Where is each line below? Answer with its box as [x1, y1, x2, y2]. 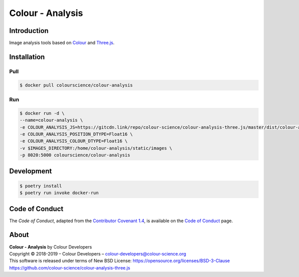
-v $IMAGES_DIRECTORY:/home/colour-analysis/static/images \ [19, 145, 172, 151]
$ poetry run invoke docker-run [19, 190, 99, 196]
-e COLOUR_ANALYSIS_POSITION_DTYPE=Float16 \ [19, 131, 133, 137]
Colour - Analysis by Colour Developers [9, 244, 92, 250]
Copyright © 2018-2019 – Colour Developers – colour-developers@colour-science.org [9, 251, 186, 257]
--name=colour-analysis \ [19, 117, 83, 123]
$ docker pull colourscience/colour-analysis [19, 82, 133, 88]
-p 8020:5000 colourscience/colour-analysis [19, 152, 131, 158]
